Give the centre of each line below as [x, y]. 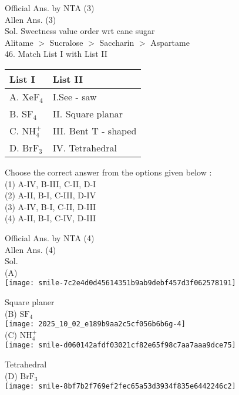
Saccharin [117, 42]
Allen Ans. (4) [31, 249]
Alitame [19, 42]
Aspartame [170, 42]
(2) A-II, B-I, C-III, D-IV [51, 195]
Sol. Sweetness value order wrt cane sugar [80, 31]
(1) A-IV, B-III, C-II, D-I [51, 183]
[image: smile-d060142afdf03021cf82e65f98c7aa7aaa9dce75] [120, 345]
